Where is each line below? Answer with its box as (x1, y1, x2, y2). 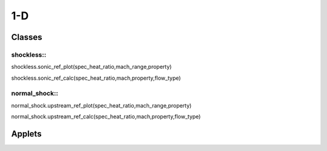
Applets (11, 129, 42, 139)
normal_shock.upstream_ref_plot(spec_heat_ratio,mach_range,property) (11, 101, 192, 109)
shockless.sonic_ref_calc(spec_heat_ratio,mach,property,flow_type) (11, 74, 181, 82)
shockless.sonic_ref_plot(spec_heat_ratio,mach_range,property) (11, 63, 172, 71)
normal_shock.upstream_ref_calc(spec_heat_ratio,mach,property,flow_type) (11, 113, 201, 120)
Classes (11, 32, 42, 42)
